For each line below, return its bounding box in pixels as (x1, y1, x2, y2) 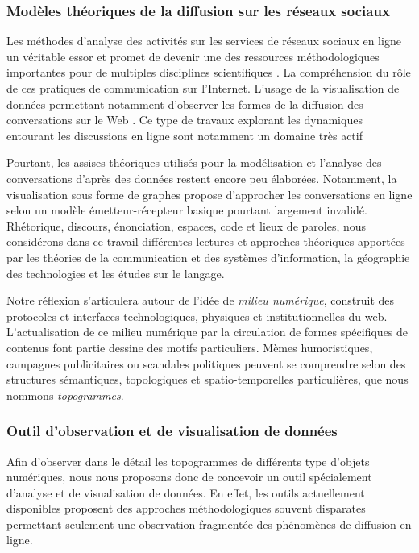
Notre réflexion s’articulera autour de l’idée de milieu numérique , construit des (6, 292, 395, 309)
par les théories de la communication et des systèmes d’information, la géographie (6, 248, 410, 265)
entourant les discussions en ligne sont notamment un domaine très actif (6, 127, 363, 143)
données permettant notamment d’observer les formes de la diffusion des (6, 95, 363, 112)
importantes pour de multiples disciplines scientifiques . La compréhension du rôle (6, 64, 411, 81)
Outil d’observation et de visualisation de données (6, 421, 338, 441)
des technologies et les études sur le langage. (6, 264, 225, 281)
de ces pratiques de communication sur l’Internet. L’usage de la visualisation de (6, 80, 400, 96)
